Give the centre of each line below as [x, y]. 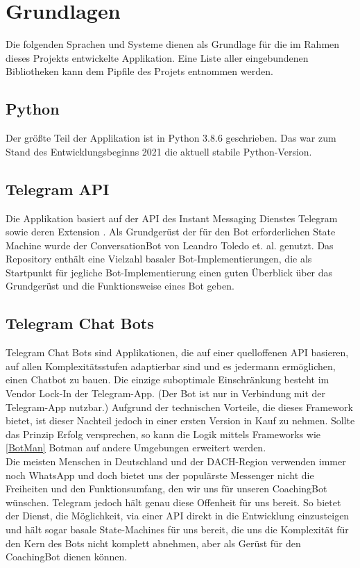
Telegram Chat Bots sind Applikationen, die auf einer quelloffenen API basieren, [177, 352]
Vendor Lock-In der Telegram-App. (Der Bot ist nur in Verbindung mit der [166, 393]
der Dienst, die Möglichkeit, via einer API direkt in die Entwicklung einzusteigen [178, 516]
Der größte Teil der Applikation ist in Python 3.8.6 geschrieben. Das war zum [171, 138]
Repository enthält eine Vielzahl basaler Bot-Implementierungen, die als [159, 259]
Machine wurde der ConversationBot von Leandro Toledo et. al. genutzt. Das [170, 245]
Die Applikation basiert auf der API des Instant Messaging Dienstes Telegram [172, 218]
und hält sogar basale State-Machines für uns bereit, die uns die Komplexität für [177, 529]
